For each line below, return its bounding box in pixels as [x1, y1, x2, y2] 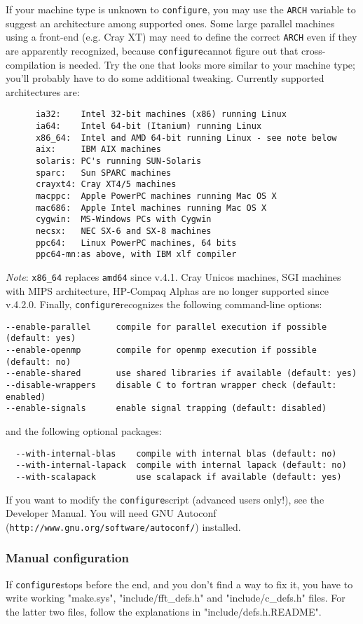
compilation [6, 57, 56, 71]
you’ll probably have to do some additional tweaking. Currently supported [6, 71, 324, 85]
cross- [301, 43, 326, 57]
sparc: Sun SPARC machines [35, 167, 172, 178]
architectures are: [6, 84, 80, 99]
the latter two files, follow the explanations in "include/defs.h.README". [6, 604, 322, 618]
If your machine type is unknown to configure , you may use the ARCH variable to [6, 2, 356, 16]
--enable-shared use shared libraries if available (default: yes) [6, 368, 357, 379]
